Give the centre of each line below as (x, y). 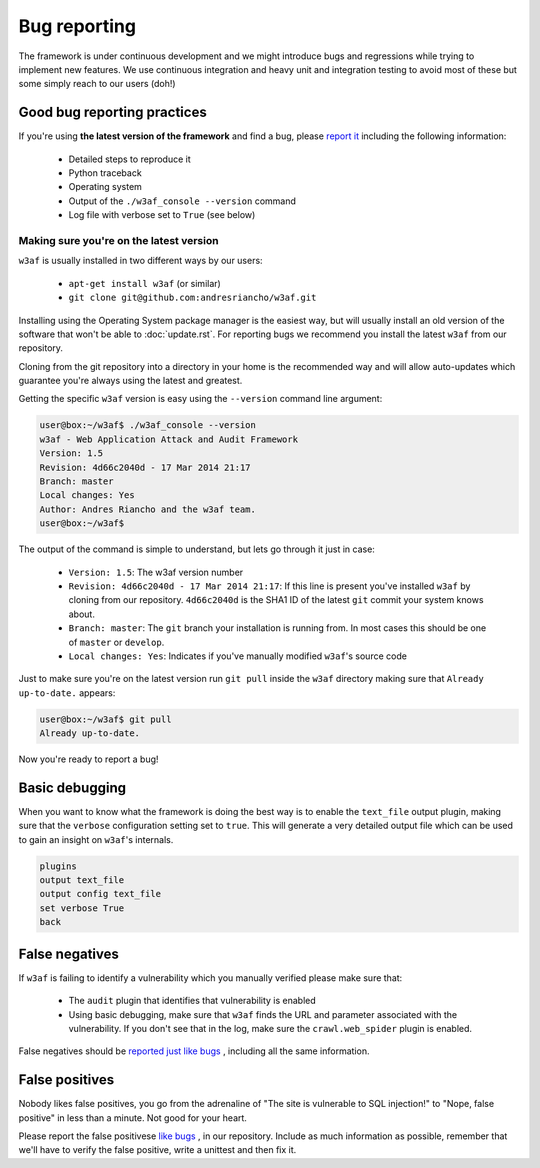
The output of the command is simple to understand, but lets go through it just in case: (196, 549)
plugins (58, 866)
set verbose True (82, 908)
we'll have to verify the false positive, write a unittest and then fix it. (157, 1150)
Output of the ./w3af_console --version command (182, 201)
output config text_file (100, 894)
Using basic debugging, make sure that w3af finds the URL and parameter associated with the (263, 1014)
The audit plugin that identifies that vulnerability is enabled (192, 1001)
